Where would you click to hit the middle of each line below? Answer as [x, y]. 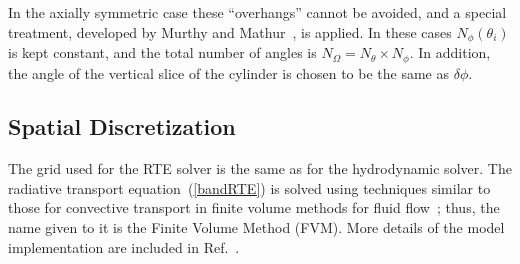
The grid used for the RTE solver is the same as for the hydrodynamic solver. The [260, 168]
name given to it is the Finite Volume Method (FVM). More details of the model [256, 227]
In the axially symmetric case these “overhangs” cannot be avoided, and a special [257, 12]
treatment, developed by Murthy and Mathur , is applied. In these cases [230, 31]
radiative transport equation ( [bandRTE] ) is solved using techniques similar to [249, 187]
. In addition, [450, 52]
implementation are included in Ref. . [124, 246]
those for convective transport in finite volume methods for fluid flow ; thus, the [254, 207]
